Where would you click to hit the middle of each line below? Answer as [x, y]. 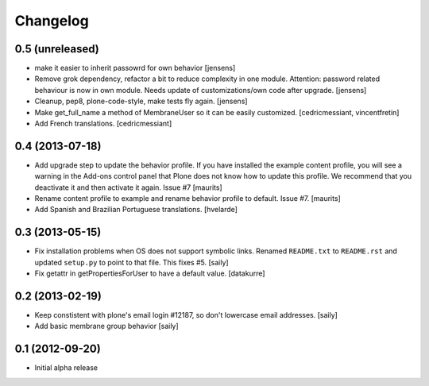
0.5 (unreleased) [57, 49]
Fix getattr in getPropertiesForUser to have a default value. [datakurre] [150, 273]
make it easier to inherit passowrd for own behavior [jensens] [135, 68]
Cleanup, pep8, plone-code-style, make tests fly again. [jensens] [141, 101]
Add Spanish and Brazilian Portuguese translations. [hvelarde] [136, 210]
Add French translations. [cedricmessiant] [103, 124]
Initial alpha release [66, 368]
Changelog [52, 21]
